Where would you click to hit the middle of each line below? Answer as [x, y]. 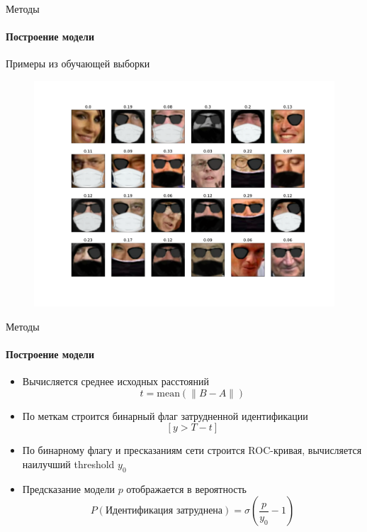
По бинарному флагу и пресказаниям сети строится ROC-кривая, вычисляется [192, 450]
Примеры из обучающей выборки [78, 63]
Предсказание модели [68, 488]
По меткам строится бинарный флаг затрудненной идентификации [165, 415]
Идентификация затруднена [164, 511]
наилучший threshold [68, 464]
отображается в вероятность [186, 488]
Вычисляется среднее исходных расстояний [115, 381]
